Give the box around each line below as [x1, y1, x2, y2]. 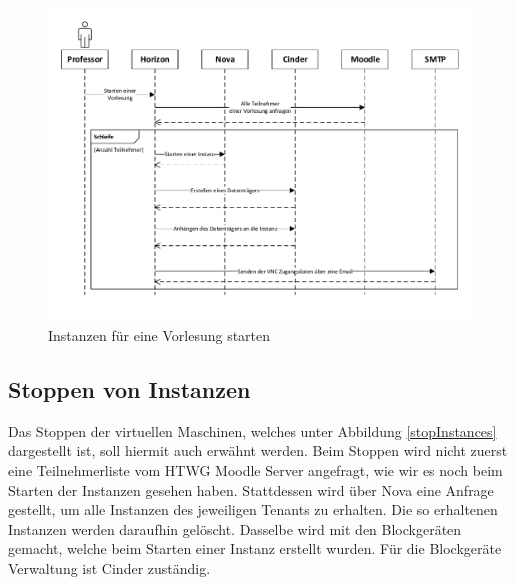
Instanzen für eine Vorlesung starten [48, 325, 271, 346]
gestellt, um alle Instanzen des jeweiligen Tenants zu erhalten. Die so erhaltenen [8, 499, 498, 520]
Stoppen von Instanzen [8, 374, 251, 405]
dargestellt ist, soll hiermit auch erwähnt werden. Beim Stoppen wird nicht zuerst [8, 440, 508, 461]
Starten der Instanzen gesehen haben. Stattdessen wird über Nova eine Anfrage [8, 479, 494, 500]
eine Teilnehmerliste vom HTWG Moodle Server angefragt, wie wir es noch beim [8, 460, 503, 481]
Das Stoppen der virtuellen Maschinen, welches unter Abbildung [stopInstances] [8, 420, 497, 441]
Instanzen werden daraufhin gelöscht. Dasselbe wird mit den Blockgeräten [8, 518, 462, 539]
